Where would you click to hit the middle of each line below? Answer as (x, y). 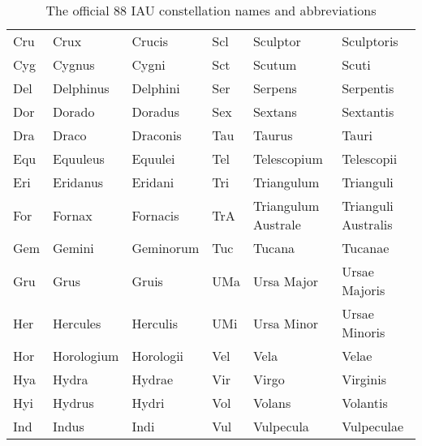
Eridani (153, 182)
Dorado (74, 111)
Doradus (155, 111)
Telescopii (370, 159)
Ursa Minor (286, 323)
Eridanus (78, 182)
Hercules (77, 323)
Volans (272, 403)
